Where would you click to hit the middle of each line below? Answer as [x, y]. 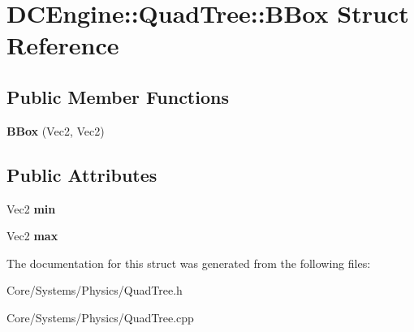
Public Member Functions [118, 96]
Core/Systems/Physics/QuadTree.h [95, 290]
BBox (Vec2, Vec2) [56, 130]
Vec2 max [32, 236]
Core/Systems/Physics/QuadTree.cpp [100, 317]
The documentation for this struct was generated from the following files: [189, 263]
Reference [63, 45]
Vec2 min [31, 208]
